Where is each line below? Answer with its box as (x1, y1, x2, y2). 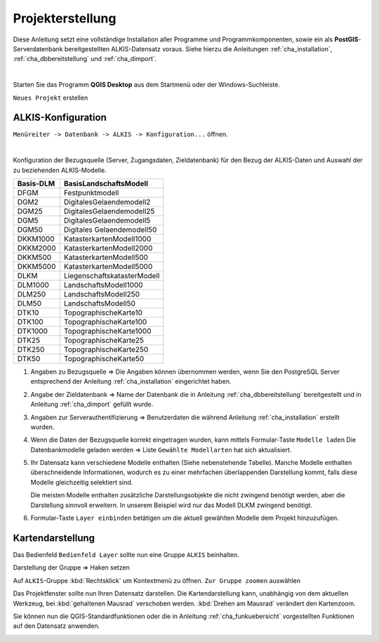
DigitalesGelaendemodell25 (63, 206, 155, 216)
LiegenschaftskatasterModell (63, 270, 160, 280)
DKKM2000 (17, 243, 56, 253)
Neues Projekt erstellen (13, 93, 88, 102)
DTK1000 (17, 326, 48, 336)
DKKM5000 (17, 261, 56, 271)
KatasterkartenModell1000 (63, 234, 152, 244)
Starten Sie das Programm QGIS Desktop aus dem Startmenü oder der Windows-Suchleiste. (13, 81, 281, 89)
